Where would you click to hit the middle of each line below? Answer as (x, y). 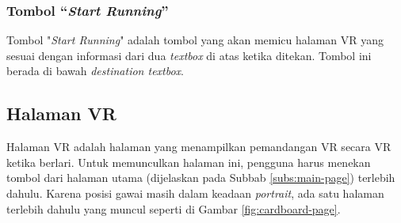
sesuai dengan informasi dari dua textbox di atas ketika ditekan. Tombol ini (189, 55)
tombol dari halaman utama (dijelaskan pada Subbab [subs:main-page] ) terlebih (201, 178)
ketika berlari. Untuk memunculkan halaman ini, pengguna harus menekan (189, 162)
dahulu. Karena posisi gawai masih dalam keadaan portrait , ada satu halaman (195, 193)
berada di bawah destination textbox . (95, 71)
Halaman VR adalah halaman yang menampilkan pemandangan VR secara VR (199, 147)
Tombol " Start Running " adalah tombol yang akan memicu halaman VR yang (195, 40)
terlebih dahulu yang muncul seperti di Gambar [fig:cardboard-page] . (174, 208)
